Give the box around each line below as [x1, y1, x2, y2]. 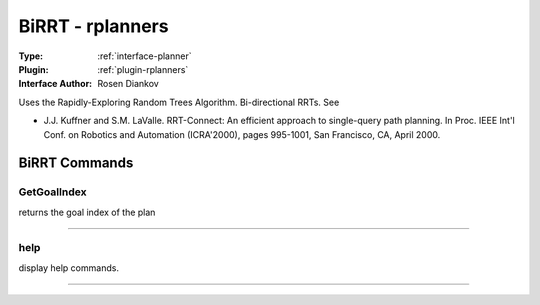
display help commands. [18, 261, 120, 274]
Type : [18, 50, 44, 62]
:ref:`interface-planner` [97, 50, 192, 62]
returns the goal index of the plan [18, 206, 156, 218]
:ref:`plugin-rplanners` [97, 63, 189, 75]
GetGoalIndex [18, 185, 87, 199]
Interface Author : [18, 78, 93, 90]
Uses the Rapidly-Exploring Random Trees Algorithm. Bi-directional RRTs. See [18, 96, 340, 108]
